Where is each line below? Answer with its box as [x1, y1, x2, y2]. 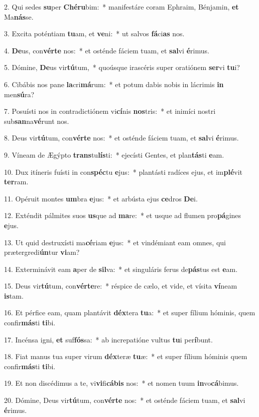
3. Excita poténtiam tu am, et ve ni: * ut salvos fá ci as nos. [4, 28, 185, 39]
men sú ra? [4, 89, 35, 99]
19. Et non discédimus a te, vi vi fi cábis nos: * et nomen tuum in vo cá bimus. [4, 378, 239, 388]
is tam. [4, 290, 24, 301]
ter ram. [4, 176, 29, 187]
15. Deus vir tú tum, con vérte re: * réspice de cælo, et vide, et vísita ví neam [4, 281, 237, 291]
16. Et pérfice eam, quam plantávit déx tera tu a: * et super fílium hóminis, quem [4, 307, 255, 318]
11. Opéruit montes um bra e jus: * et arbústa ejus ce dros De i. [4, 193, 198, 203]
